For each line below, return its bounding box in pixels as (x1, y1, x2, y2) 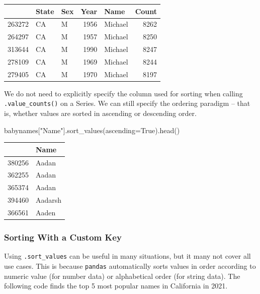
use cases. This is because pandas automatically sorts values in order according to (4, 260, 256, 271)
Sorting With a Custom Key (4, 230, 122, 243)
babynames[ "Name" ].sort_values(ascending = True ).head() (4, 125, 180, 135)
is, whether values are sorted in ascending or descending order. (4, 108, 197, 119)
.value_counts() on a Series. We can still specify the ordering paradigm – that (4, 98, 250, 108)
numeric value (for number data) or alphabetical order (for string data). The (4, 270, 240, 281)
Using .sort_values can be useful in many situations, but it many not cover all (4, 251, 251, 261)
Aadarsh (36, 195, 62, 205)
